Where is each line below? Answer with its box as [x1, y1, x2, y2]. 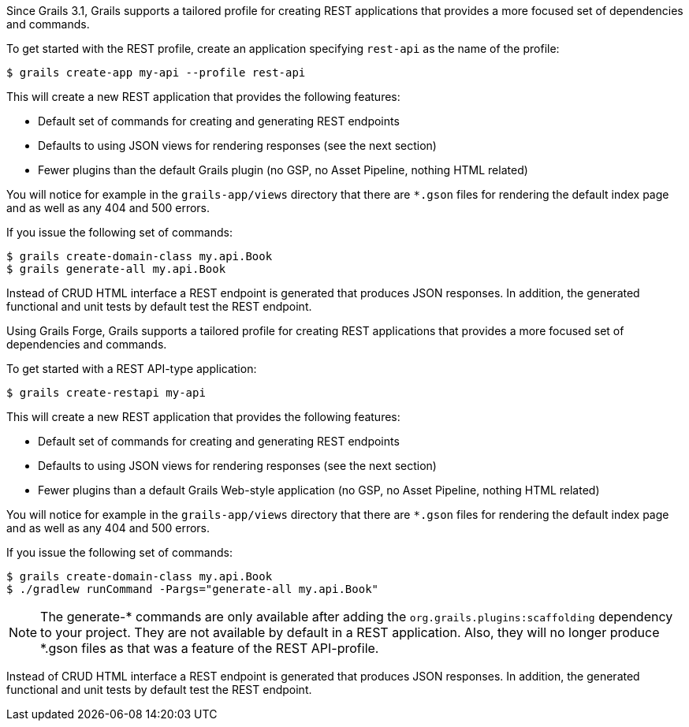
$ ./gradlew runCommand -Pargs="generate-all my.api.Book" [6, 583, 379, 595]
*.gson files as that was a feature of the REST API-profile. [40, 640, 379, 656]
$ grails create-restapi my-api [6, 386, 206, 399]
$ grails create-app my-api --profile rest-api [6, 66, 306, 79]
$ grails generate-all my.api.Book [6, 263, 226, 275]
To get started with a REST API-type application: [6, 362, 257, 375]
